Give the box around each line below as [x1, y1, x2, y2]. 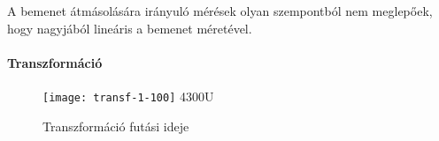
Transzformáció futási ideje [42, 116, 189, 135]
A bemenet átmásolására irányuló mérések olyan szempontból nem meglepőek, [7, 2, 433, 19]
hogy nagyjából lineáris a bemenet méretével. [7, 19, 252, 37]
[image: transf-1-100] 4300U [42, 86, 214, 105]
